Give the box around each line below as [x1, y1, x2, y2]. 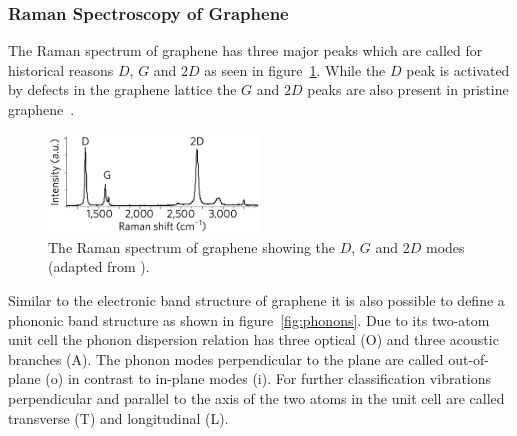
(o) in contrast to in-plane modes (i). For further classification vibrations [45, 368, 492, 389]
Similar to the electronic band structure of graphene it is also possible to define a [8, 289, 505, 310]
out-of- [448, 348, 489, 369]
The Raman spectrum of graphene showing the [48, 236, 336, 257]
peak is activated [406, 59, 510, 80]
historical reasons [8, 59, 114, 80]
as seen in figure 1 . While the [204, 59, 386, 80]
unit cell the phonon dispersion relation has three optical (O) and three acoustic [8, 329, 499, 350]
